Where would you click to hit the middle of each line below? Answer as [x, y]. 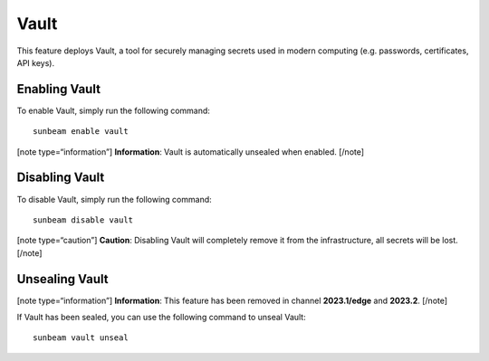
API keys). [35, 62]
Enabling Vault [59, 89]
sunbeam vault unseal [81, 338]
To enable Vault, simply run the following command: [113, 110]
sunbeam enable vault [81, 132]
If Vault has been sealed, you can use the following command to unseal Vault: [162, 317]
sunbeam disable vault [83, 220]
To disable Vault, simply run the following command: [114, 199]
